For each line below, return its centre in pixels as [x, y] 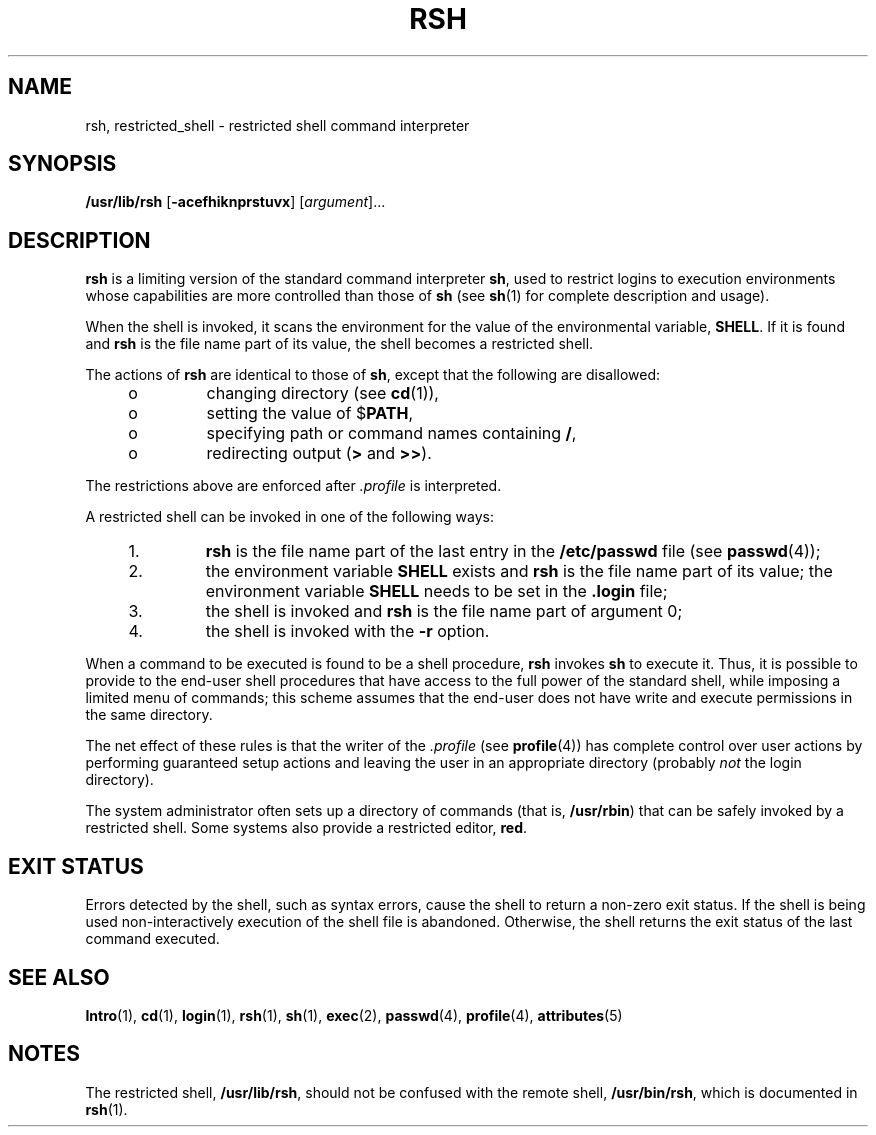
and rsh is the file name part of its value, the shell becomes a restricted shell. [339, 344]
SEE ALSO [59, 977]
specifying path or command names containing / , [391, 433]
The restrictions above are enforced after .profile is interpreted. [293, 486]
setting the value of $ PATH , [310, 413]
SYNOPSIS [62, 164]
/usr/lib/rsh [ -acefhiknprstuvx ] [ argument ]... [235, 202]
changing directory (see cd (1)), [322, 393]
